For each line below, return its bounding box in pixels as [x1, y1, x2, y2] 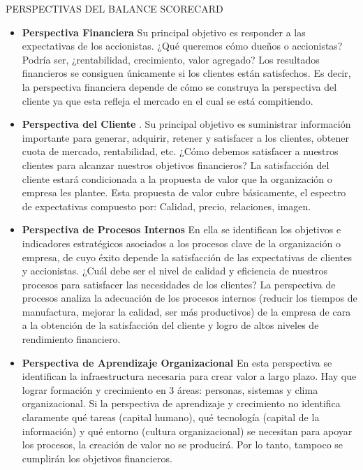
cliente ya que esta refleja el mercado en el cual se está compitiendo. [22, 93, 313, 108]
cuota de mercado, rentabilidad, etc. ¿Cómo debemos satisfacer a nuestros [22, 144, 339, 159]
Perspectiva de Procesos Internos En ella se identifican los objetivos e [22, 222, 341, 237]
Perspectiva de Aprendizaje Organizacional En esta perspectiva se [22, 355, 332, 369]
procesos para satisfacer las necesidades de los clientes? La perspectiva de [22, 277, 336, 291]
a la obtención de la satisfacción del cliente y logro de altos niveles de [22, 318, 319, 332]
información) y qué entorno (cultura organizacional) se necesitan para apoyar [22, 423, 353, 438]
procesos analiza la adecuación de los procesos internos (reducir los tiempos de [22, 291, 357, 305]
